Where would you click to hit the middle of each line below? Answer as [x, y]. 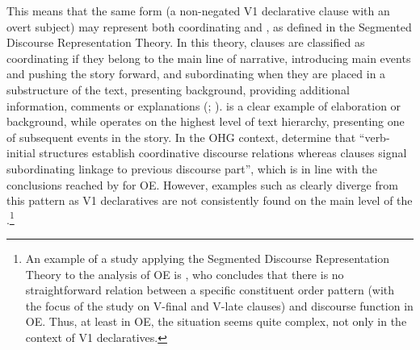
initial [21, 153]
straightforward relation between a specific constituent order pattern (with [210, 290]
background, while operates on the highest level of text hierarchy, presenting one [206, 121]
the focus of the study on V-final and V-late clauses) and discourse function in [219, 305]
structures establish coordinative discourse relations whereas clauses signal [223, 153]
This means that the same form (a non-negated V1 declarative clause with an [198, 10]
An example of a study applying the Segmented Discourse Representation [208, 258]
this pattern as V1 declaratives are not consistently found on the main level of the [210, 200]
